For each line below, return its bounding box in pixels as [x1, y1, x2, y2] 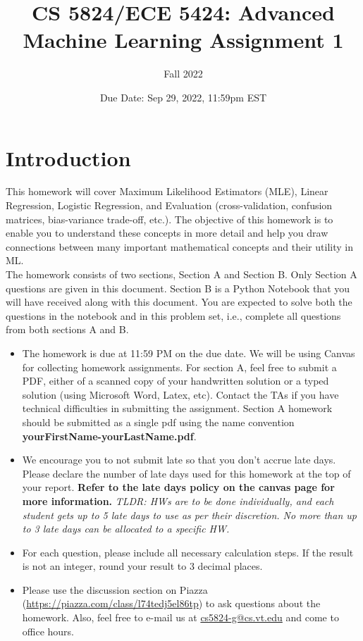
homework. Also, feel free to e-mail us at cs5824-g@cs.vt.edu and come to [22, 610, 339, 625]
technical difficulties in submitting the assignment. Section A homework [22, 401, 333, 416]
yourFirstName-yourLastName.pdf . [22, 428, 197, 443]
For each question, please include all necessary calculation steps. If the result [22, 544, 354, 559]
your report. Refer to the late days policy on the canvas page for [22, 480, 335, 494]
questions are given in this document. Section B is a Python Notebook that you [6, 280, 350, 295]
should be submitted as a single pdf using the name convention [22, 414, 295, 429]
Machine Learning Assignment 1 [23, 25, 344, 54]
